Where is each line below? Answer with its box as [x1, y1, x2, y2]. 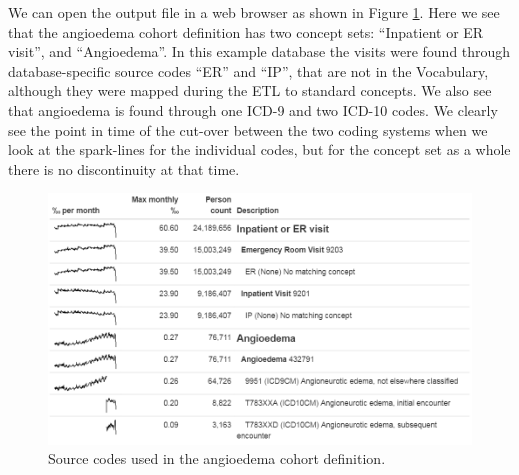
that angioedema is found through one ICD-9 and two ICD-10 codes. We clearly [8, 99, 498, 120]
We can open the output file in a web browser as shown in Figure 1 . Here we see [8, 2, 500, 22]
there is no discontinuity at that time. [8, 158, 240, 179]
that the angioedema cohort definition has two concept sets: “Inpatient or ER [8, 21, 484, 42]
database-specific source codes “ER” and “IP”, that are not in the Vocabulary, [8, 60, 489, 81]
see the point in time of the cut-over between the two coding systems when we [8, 119, 488, 140]
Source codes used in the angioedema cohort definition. [48, 448, 386, 469]
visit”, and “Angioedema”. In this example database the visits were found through [8, 41, 511, 62]
